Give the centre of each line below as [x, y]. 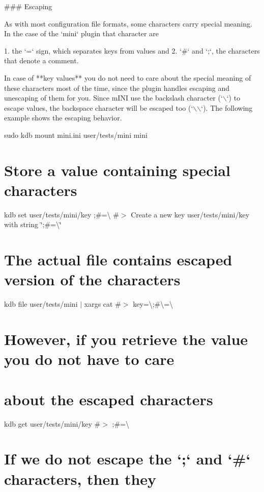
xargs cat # [102, 304]
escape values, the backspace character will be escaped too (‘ [99, 107]
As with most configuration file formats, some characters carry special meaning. [128, 23]
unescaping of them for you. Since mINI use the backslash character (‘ [113, 98]
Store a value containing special [117, 170]
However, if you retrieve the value [126, 339]
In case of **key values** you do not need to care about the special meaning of [128, 77]
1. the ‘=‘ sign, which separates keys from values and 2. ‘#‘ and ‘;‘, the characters [132, 50]
